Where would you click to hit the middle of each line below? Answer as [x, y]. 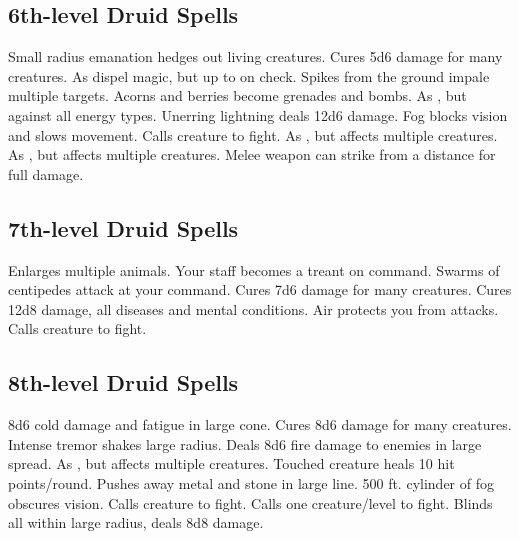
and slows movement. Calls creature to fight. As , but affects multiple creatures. [253, 134]
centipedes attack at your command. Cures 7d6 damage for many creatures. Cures [260, 289]
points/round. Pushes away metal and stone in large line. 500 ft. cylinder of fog [251, 482]
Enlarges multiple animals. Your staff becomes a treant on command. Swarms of [254, 269]
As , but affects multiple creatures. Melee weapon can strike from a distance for [252, 154]
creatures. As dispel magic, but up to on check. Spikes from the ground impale [249, 75]
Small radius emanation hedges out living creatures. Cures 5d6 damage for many [255, 56]
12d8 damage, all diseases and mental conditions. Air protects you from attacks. [253, 308]
